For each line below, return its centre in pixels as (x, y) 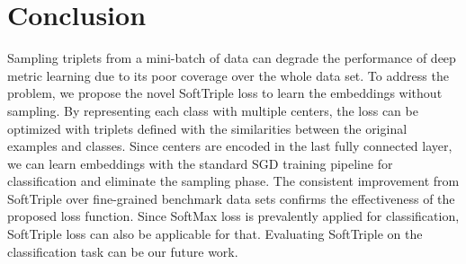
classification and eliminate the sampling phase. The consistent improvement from (233, 181)
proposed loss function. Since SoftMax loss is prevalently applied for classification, (233, 216)
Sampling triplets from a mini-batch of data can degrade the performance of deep (232, 58)
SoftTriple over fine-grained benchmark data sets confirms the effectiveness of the (231, 198)
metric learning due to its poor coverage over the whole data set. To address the (228, 75)
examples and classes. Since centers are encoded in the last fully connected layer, (230, 146)
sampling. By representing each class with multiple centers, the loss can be (213, 110)
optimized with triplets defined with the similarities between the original (207, 128)
